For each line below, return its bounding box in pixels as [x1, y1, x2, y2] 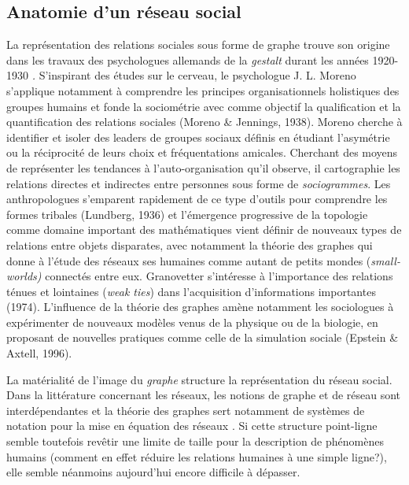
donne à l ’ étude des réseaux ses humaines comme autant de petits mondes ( [6, 252, 371, 268]
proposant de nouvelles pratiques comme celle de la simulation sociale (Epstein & [6, 329, 399, 346]
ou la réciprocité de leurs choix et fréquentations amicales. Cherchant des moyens [6, 144, 398, 161]
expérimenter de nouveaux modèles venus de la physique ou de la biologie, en [6, 313, 378, 330]
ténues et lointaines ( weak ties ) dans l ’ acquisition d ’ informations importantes [6, 283, 376, 299]
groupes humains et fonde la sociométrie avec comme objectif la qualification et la [6, 98, 401, 114]
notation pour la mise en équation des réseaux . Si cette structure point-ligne [6, 417, 378, 434]
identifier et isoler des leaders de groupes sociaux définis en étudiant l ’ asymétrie [6, 128, 390, 145]
